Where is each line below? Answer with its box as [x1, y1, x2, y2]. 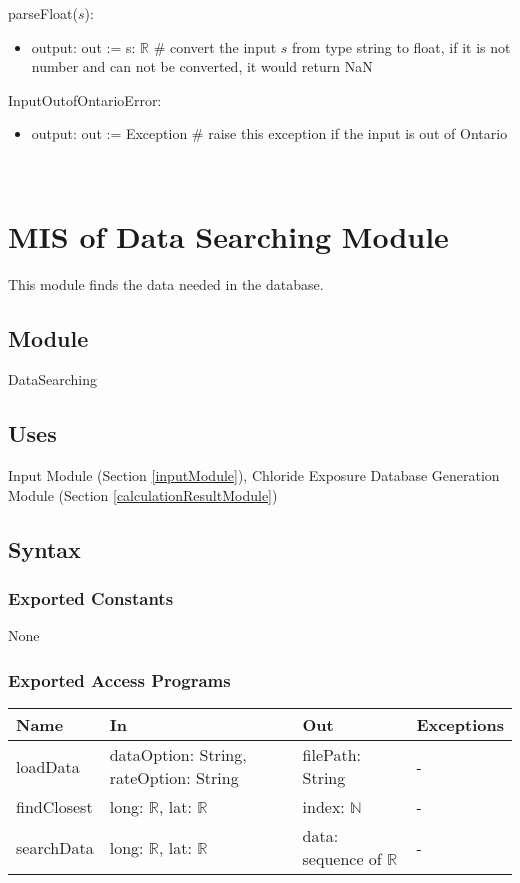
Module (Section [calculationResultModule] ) [8, 484, 278, 505]
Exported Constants [8, 586, 174, 611]
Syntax [8, 533, 81, 564]
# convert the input [153, 36, 277, 57]
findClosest [16, 795, 93, 819]
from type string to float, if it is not [292, 36, 511, 57]
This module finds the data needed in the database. [8, 273, 324, 294]
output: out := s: [31, 36, 136, 57]
